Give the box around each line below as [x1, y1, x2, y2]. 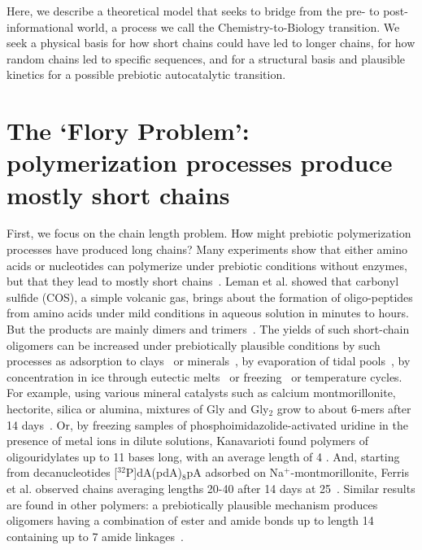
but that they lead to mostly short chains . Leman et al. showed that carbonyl [7, 273, 399, 290]
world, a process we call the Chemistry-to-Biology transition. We [76, 18, 400, 35]
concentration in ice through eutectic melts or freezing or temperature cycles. [7, 368, 402, 385]
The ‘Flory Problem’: [7, 114, 250, 147]
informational [7, 18, 74, 35]
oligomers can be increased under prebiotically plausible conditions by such [7, 336, 381, 353]
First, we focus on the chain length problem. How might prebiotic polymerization [7, 225, 411, 242]
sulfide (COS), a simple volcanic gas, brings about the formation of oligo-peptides [7, 288, 413, 305]
